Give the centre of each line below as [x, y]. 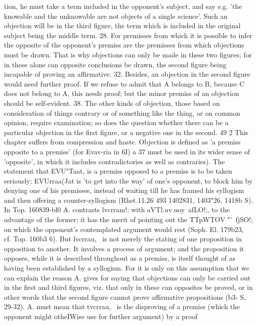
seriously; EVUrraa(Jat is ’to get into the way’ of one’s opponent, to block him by [128, 180]
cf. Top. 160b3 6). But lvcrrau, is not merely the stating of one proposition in [123, 239]
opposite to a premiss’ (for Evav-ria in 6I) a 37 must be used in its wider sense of [127, 151]
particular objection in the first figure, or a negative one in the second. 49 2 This [126, 132]
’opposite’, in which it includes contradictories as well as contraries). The [114, 161]
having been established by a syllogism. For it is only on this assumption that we [127, 268]
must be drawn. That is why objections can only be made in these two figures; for [128, 54]
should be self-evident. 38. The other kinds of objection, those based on [112, 103]
